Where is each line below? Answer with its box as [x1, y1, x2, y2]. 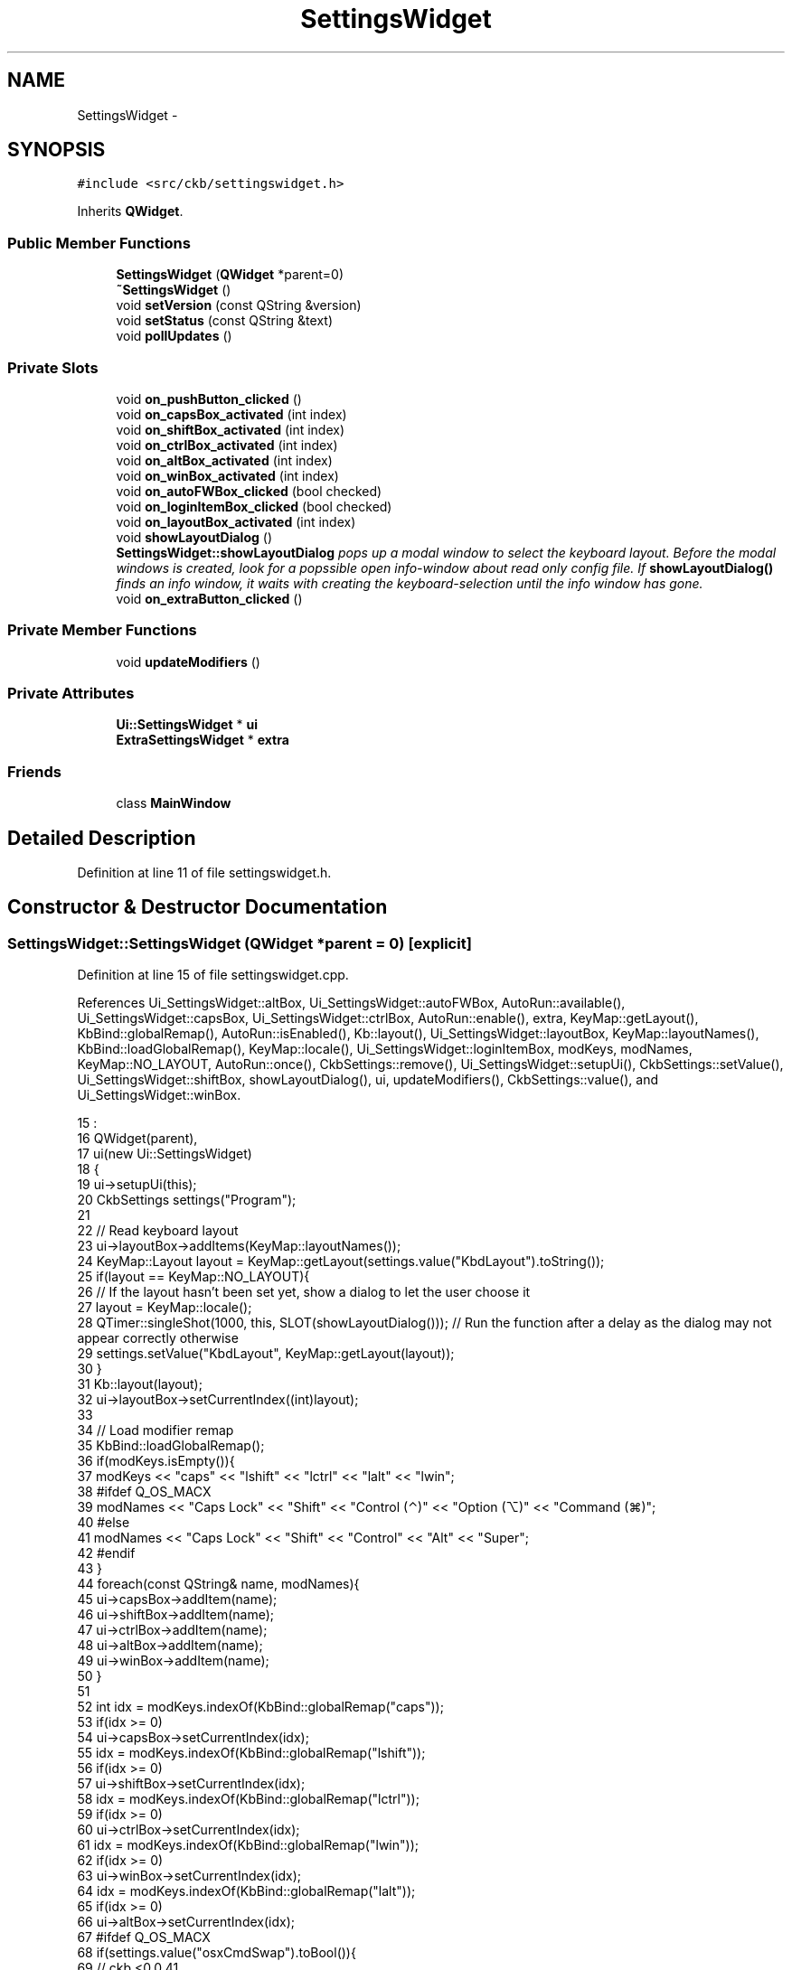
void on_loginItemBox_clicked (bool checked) [116, 498, 392, 514]
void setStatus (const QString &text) [116, 313, 333, 329]
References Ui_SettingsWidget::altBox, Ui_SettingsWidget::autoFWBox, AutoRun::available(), [77, 995, 626, 1011]
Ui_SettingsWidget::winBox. [77, 1087, 241, 1103]
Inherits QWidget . [77, 203, 184, 220]
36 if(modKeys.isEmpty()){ [77, 1453, 235, 1469]
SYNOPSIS [7, 138, 106, 162]
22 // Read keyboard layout [77, 1223, 239, 1239]
